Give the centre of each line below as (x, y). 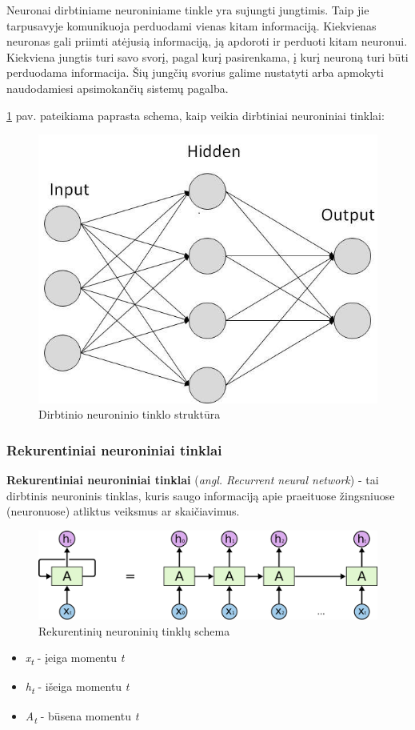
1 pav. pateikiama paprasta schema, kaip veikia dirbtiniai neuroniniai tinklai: (196, 115)
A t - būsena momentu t (82, 716)
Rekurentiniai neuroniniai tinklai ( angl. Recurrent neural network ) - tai (193, 480)
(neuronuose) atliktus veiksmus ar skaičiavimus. (123, 511)
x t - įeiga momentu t (75, 659)
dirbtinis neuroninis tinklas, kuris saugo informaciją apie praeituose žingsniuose (201, 495)
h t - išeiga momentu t (77, 688)
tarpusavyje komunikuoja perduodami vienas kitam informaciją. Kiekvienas (192, 25)
